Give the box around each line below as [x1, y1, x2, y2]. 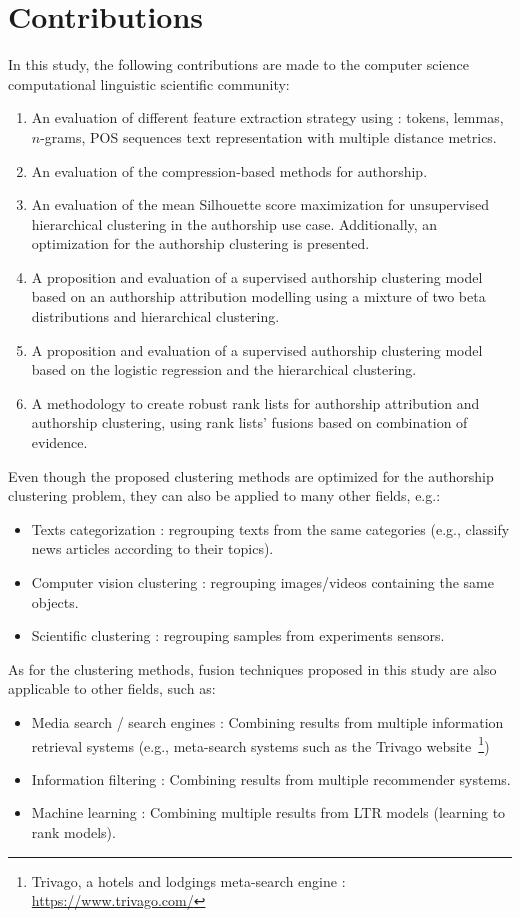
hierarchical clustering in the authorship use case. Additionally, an [31, 213, 438, 234]
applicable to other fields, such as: [8, 678, 216, 699]
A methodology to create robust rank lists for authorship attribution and [31, 392, 480, 413]
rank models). [31, 822, 116, 842]
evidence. [31, 432, 88, 453]
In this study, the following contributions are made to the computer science [8, 54, 469, 75]
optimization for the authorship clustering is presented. [31, 233, 370, 254]
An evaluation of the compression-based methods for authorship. [31, 160, 428, 181]
